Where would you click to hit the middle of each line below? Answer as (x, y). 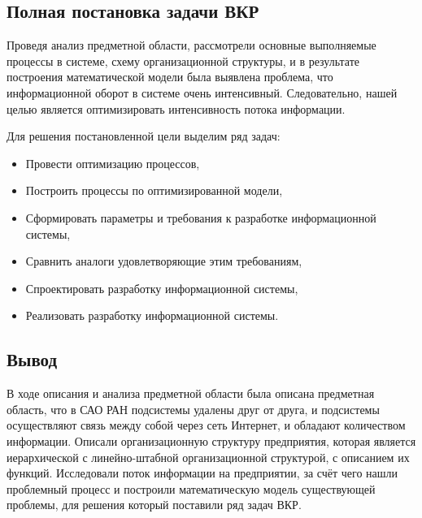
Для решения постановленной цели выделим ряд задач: (144, 136)
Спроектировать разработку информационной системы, (162, 288)
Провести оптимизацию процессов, (113, 163)
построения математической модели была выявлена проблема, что (170, 77)
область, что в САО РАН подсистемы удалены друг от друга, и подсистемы (193, 409)
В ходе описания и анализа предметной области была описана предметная (191, 393)
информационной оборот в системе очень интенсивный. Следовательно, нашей (202, 92)
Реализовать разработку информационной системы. (152, 315)
